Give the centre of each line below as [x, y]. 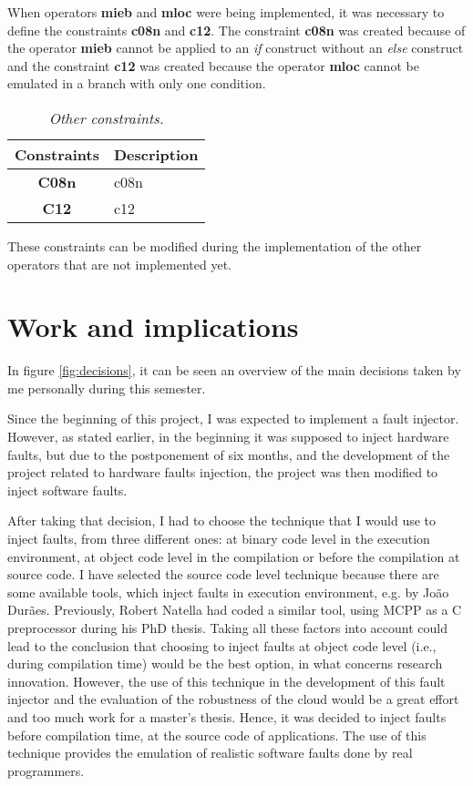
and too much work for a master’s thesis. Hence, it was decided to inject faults [227, 716]
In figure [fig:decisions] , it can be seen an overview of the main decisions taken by [234, 370]
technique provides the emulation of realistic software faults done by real [210, 753]
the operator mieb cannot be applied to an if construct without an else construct [236, 48]
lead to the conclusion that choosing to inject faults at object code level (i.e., [222, 645]
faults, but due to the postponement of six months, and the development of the [229, 454]
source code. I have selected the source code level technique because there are [223, 574]
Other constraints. [106, 117]
